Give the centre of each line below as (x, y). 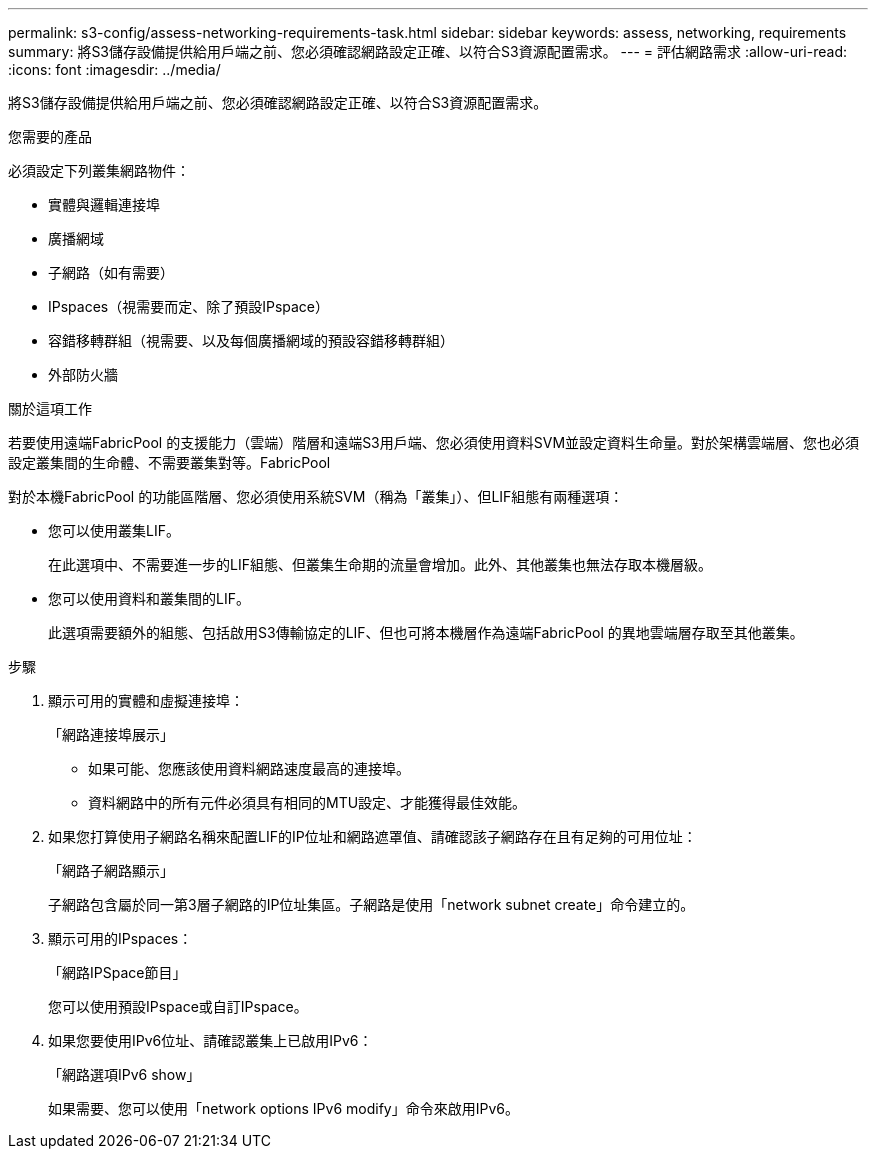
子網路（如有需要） (111, 272)
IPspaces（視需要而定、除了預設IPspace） (189, 306)
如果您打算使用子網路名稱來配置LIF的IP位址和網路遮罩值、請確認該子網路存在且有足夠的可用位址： (372, 836)
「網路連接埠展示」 (111, 734)
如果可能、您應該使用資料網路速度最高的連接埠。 (249, 768)
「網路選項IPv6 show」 (124, 1074)
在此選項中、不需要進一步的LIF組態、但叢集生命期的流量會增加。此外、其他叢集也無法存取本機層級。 (380, 564)
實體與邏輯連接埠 (104, 204)
